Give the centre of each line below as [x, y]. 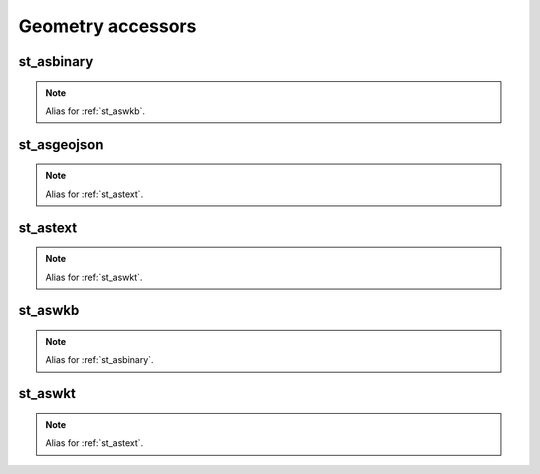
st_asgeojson [61, 144]
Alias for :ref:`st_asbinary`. [99, 360]
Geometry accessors [107, 26]
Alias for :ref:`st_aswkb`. [95, 111]
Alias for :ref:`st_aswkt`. [94, 277]
